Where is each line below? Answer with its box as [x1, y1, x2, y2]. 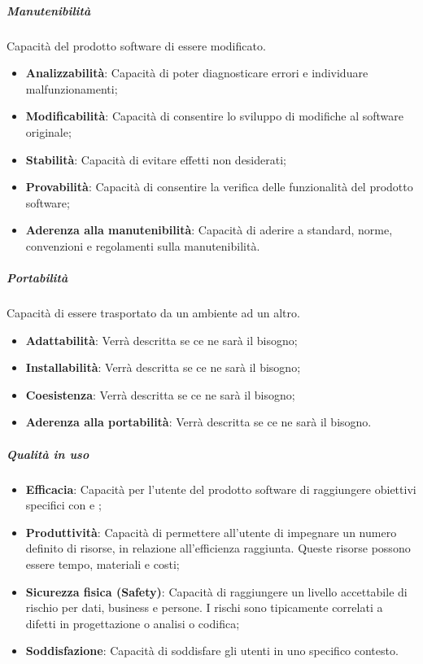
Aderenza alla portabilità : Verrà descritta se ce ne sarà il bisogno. [25, 413, 372, 430]
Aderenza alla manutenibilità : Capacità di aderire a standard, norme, [25, 221, 393, 238]
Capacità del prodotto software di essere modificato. [7, 37, 266, 54]
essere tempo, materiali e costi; [25, 555, 180, 572]
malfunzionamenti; [25, 80, 118, 97]
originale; [25, 123, 72, 140]
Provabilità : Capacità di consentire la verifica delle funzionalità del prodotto [25, 178, 413, 195]
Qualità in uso [7, 445, 89, 462]
